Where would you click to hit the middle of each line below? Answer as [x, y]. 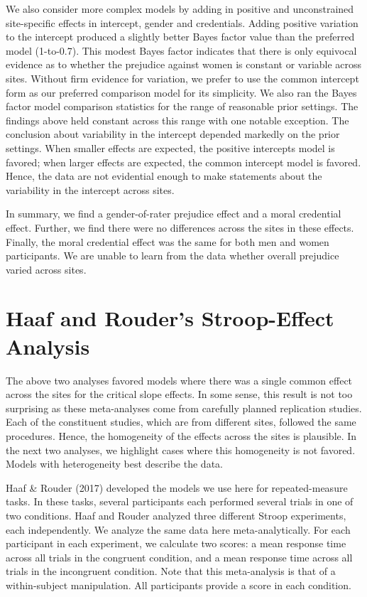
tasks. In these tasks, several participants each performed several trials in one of [180, 501]
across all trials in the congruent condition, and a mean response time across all [179, 557]
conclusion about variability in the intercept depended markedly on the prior [173, 134]
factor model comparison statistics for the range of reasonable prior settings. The [182, 106]
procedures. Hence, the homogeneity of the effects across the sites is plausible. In [181, 435]
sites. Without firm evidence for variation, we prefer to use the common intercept [182, 78]
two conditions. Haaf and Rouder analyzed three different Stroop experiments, [176, 515]
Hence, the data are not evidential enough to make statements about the [164, 176]
